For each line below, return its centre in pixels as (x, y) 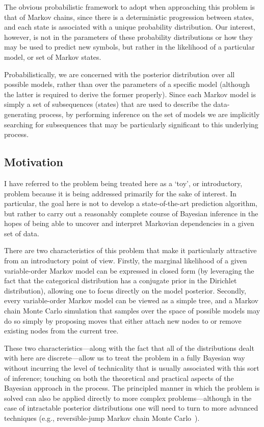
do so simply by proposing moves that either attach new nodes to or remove (123, 320)
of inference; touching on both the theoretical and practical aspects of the (119, 378)
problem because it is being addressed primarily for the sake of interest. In (121, 193)
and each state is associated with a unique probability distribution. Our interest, (130, 27)
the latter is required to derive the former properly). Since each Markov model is (130, 94)
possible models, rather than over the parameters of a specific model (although (127, 84)
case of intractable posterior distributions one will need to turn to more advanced (131, 408)
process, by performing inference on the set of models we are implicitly (149, 114)
